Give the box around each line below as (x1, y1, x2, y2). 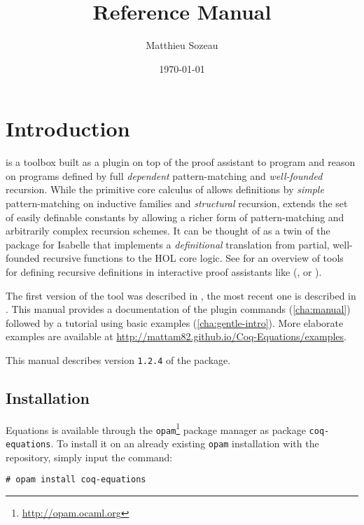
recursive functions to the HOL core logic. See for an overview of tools (43, 251, 344, 265)
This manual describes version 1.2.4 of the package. (6, 352, 231, 367)
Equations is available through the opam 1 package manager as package (6, 420, 306, 437)
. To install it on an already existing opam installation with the (50, 436, 319, 451)
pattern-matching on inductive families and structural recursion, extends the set (6, 196, 348, 211)
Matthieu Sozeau (146, 38, 218, 52)
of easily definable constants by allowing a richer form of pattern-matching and (6, 209, 344, 224)
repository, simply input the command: (6, 449, 173, 464)
